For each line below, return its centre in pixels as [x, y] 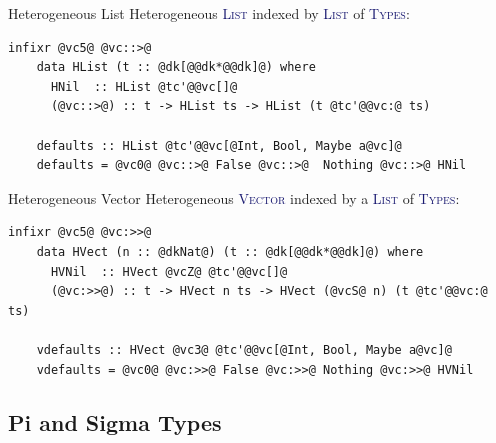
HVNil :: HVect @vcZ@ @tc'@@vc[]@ [169, 271]
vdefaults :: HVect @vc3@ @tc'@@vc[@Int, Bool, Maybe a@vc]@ [244, 349]
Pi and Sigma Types [115, 422]
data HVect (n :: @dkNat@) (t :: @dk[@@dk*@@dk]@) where [230, 251]
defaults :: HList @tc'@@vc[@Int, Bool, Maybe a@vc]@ [219, 145]
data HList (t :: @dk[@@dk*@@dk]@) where [176, 67]
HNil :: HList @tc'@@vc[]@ [144, 86]
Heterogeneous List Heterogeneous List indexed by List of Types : [209, 13]
